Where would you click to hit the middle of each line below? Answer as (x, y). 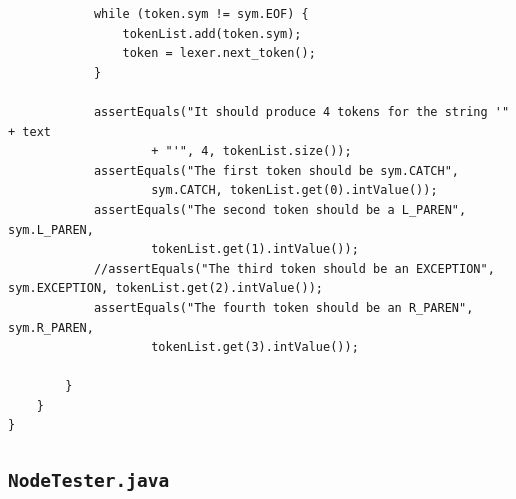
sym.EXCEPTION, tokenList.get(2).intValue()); (165, 288)
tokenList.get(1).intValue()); (255, 249)
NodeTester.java (89, 481)
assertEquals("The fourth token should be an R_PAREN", (283, 307)
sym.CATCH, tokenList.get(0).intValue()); (294, 190)
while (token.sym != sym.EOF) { (201, 14)
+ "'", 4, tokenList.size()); (251, 151)
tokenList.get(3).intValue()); (255, 347)
